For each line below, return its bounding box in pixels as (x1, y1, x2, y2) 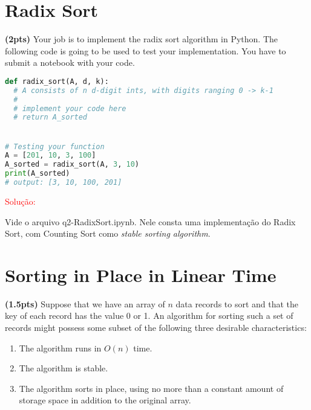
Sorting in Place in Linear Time (5, 262, 277, 287)
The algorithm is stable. (19, 362, 108, 374)
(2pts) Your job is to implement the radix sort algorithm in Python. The (5, 33, 278, 45)
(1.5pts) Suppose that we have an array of (5, 297, 165, 310)
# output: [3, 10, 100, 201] (5, 178, 122, 187)
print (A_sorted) (5, 169, 70, 178)
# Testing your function (5, 142, 105, 151)
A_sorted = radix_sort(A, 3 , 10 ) (5, 160, 139, 169)
